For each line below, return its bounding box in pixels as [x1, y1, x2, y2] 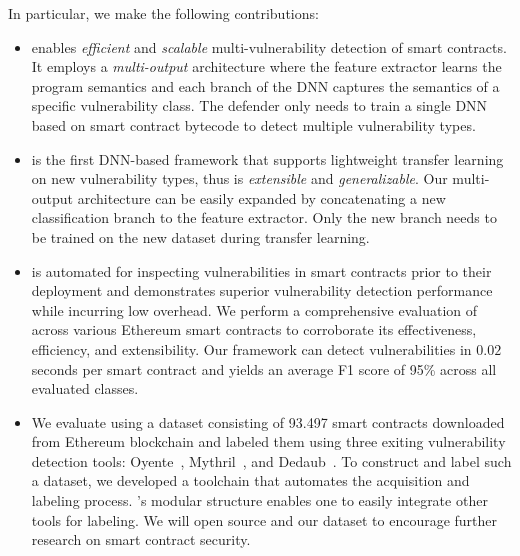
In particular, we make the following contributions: [8, 3, 319, 23]
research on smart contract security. [31, 529, 251, 550]
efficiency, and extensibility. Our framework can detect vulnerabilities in [31, 338, 472, 359]
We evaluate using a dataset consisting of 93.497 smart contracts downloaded [31, 411, 505, 432]
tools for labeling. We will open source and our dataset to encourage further [31, 509, 498, 530]
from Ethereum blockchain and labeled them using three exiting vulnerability [31, 431, 506, 452]
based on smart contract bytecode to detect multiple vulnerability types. [31, 114, 476, 135]
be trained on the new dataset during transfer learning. [31, 226, 370, 247]
